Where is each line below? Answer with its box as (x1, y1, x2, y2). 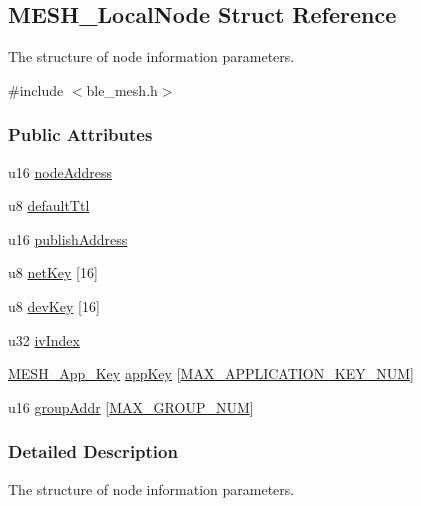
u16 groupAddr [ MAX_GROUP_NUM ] (8, 396, 254, 417)
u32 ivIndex (8, 329, 80, 350)
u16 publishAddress (8, 228, 128, 249)
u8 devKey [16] (8, 295, 100, 316)
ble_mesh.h (86, 79, 158, 100)
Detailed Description (8, 439, 178, 464)
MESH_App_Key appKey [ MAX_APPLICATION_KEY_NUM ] (8, 363, 414, 384)
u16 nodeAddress (8, 161, 113, 182)
